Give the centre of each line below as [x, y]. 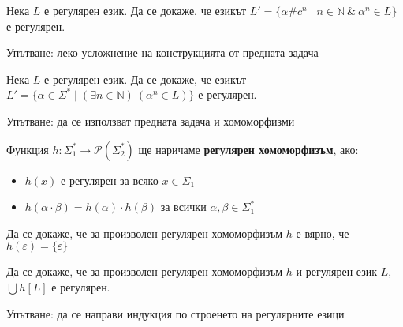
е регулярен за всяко [110, 180]
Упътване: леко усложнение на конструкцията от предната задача [162, 53]
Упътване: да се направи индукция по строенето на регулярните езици [175, 313]
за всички [183, 207]
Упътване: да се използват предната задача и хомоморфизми [151, 120]
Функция [28, 149]
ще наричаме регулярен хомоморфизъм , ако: [248, 149]
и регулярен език [337, 271]
